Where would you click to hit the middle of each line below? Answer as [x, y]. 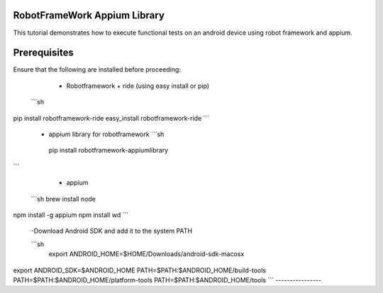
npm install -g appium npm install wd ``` [71, 215]
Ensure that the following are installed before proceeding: [97, 70]
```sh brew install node [63, 199]
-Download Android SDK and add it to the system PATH [112, 231]
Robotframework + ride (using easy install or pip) [138, 86]
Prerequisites [43, 53]
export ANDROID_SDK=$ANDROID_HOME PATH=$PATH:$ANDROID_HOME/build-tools [139, 270]
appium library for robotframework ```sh [106, 134]
